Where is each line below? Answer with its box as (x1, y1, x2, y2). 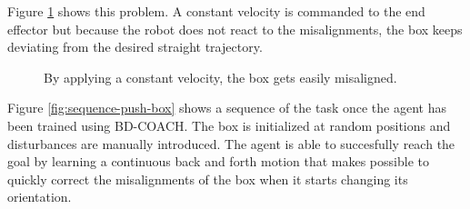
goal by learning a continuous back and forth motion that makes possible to (7, 152, 429, 171)
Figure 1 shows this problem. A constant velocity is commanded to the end (7, 2, 425, 20)
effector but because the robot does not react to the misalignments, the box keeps (7, 19, 463, 38)
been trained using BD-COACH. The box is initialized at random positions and (7, 115, 451, 134)
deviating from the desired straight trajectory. (7, 37, 263, 56)
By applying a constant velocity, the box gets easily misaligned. (44, 67, 397, 86)
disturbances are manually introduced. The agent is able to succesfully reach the (7, 134, 455, 153)
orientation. (7, 187, 72, 206)
